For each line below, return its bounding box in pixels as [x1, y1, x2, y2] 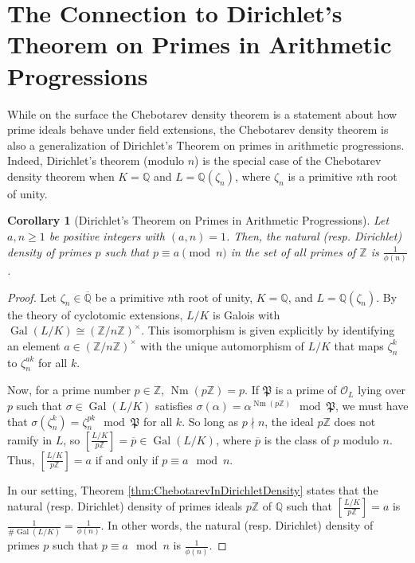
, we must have [335, 397, 409, 413]
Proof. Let [7, 288, 57, 305]
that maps [334, 337, 384, 354]
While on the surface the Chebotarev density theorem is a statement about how [7, 105, 397, 122]
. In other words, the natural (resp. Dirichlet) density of [100, 517, 374, 534]
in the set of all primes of [230, 243, 356, 260]
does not [334, 412, 376, 429]
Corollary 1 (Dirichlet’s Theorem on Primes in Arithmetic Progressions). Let [7, 212, 390, 229]
